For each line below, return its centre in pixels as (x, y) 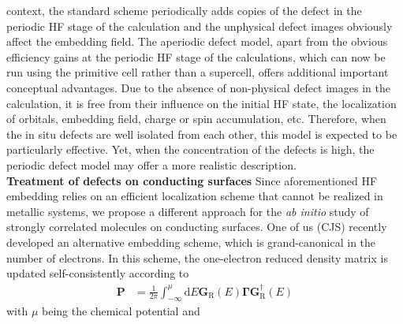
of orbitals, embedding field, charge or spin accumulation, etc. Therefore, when (196, 119)
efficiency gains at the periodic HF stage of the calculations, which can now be (196, 56)
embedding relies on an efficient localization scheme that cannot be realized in (195, 196)
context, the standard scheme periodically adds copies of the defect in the (184, 10)
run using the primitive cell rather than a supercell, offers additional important (198, 72)
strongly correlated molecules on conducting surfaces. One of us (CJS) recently (197, 227)
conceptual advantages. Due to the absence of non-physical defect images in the (198, 87)
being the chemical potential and (121, 311)
